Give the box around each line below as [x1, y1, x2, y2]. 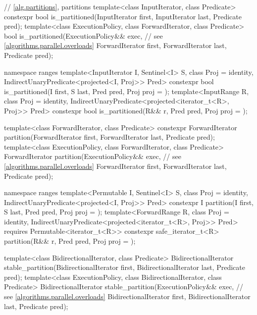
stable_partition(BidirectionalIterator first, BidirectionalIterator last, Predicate [4, 262, 245, 272]
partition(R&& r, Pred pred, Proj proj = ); [4, 236, 136, 246]
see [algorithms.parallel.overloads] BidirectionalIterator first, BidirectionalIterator [4, 291, 251, 302]
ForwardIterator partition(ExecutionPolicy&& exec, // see [4, 151, 181, 161]
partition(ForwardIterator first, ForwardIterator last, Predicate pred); [4, 132, 215, 142]
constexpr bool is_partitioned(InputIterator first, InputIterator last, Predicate [4, 11, 242, 21]
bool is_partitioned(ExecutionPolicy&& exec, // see [4, 30, 163, 41]
